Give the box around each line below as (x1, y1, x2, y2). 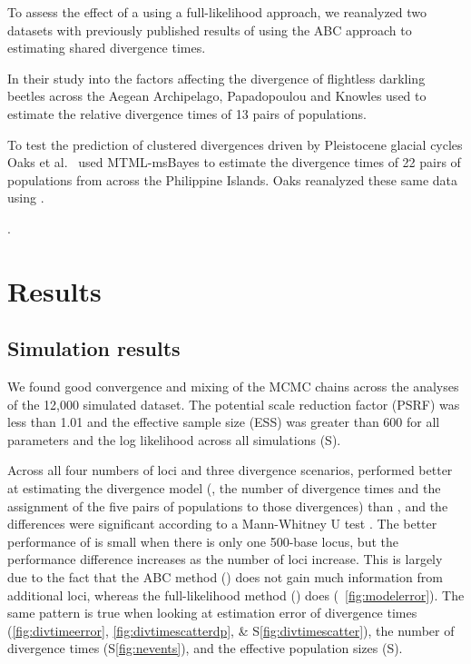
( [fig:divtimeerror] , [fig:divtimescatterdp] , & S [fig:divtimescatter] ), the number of (7, 620, 455, 639)
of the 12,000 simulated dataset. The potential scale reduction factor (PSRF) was (7, 394, 460, 413)
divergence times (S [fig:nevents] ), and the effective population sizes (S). (7, 639, 403, 658)
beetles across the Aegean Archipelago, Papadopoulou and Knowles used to (7, 86, 427, 105)
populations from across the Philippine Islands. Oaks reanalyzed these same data (7, 170, 457, 189)
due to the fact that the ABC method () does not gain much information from (7, 568, 443, 587)
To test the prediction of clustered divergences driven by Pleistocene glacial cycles (7, 134, 463, 154)
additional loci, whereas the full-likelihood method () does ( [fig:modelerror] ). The (7, 585, 465, 604)
